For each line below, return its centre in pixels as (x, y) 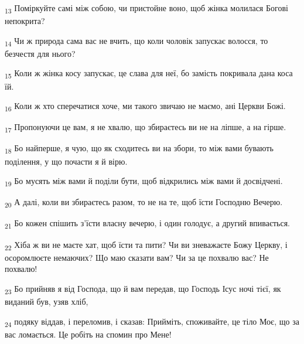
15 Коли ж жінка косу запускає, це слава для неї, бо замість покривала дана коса (149, 74)
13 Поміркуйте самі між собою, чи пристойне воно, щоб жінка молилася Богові (146, 8)
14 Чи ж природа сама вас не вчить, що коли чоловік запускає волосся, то (136, 41)
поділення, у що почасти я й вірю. (66, 161)
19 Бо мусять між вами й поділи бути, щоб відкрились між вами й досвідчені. (144, 181)
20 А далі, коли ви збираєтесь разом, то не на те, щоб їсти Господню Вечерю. (144, 203)
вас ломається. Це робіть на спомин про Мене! (88, 334)
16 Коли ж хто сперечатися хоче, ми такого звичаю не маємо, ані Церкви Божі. (145, 106)
